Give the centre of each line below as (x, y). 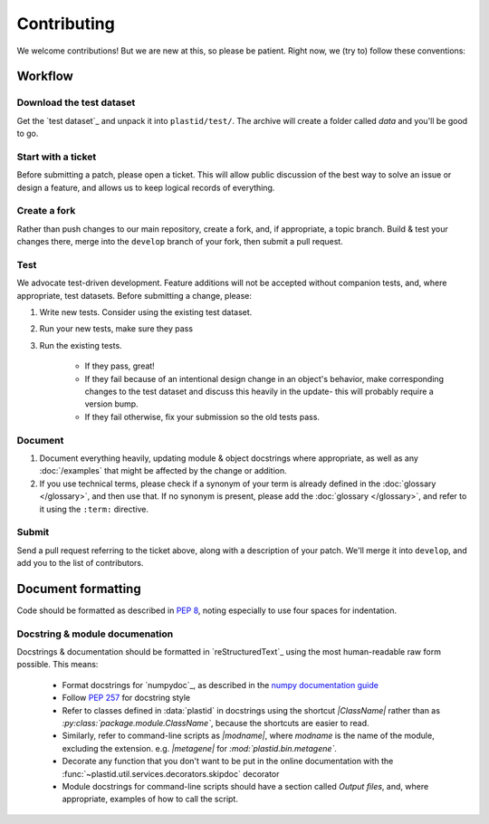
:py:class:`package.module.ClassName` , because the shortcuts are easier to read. (216, 723)
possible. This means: (58, 665)
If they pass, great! (120, 366)
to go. (28, 134)
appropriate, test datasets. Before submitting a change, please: (134, 295)
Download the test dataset (76, 102)
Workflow (45, 77)
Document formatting (79, 589)
